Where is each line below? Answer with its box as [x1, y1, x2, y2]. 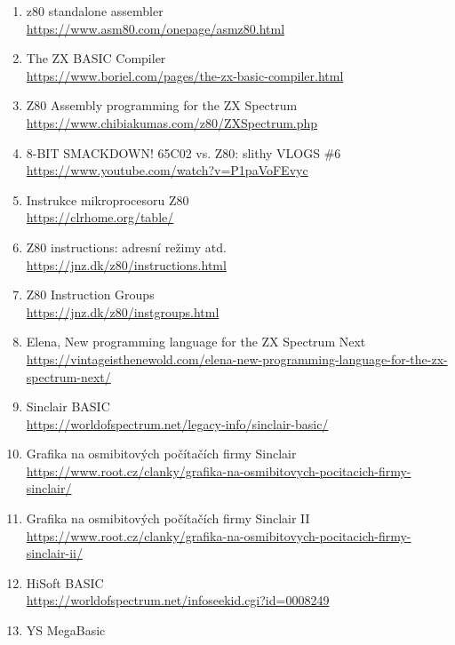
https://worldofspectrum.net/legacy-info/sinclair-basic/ [26, 414, 329, 433]
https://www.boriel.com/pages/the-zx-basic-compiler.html [26, 66, 344, 84]
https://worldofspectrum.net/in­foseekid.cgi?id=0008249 [26, 591, 330, 609]
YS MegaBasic [26, 621, 106, 640]
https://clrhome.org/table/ [26, 208, 174, 227]
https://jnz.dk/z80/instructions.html [26, 255, 227, 274]
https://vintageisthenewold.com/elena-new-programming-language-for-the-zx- [26, 349, 448, 368]
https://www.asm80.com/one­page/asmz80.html [26, 19, 285, 37]
